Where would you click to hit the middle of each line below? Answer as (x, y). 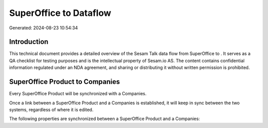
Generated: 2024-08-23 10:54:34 (43, 28)
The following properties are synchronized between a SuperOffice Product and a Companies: (105, 119)
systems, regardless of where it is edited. (51, 110)
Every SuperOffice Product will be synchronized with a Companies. (78, 94)
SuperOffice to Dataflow (60, 13)
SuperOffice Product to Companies (65, 82)
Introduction (29, 42)
